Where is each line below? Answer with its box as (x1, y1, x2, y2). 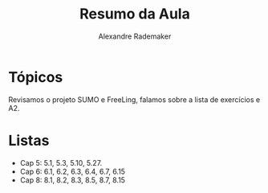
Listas (8, 131, 50, 150)
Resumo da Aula (79, 5, 190, 23)
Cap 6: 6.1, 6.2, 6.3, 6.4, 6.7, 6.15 (19, 166, 126, 176)
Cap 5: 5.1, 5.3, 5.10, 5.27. (19, 158, 103, 167)
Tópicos (8, 68, 63, 86)
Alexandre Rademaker (98, 31, 172, 41)
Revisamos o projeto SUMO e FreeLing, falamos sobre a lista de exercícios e (8, 94, 261, 105)
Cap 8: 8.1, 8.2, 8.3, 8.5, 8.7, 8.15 (19, 175, 126, 185)
